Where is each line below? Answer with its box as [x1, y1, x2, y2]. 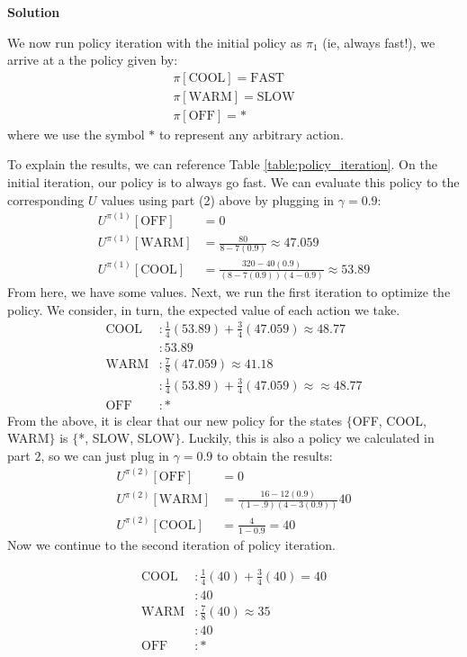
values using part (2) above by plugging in [101, 190, 335, 209]
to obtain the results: [217, 445, 333, 464]
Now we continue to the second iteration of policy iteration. [7, 535, 336, 553]
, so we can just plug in [40, 445, 169, 464]
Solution [7, 3, 60, 21]
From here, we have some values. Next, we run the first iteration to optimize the [7, 283, 451, 301]
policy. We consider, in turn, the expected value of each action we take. [7, 300, 400, 319]
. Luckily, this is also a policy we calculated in [181, 428, 435, 447]
